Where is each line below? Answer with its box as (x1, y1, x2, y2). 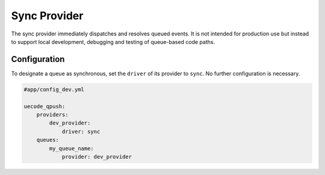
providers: (36, 111, 69, 118)
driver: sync (61, 128, 101, 135)
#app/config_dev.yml (23, 86, 84, 93)
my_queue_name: (49, 145, 94, 152)
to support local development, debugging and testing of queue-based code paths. (11, 38, 215, 45)
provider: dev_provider (61, 153, 132, 160)
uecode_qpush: (23, 103, 66, 109)
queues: (36, 137, 60, 144)
